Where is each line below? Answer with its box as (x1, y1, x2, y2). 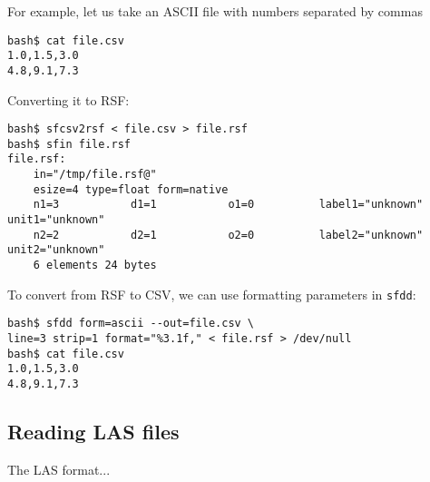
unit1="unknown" (7, 213, 105, 227)
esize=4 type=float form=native (33, 182, 229, 196)
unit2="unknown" (7, 243, 105, 257)
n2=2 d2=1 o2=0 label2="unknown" (33, 228, 424, 241)
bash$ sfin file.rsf (7, 137, 132, 151)
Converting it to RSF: (7, 90, 130, 109)
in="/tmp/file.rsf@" (33, 168, 157, 182)
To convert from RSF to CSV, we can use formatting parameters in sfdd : (7, 284, 416, 303)
